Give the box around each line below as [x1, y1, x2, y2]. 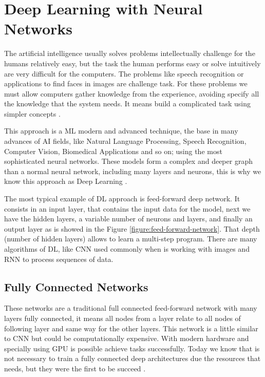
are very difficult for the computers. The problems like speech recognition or [4, 68, 244, 79]
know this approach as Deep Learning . [4, 176, 127, 186]
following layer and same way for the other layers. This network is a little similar [4, 323, 258, 333]
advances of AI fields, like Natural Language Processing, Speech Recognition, [4, 136, 247, 146]
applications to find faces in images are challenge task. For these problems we [4, 78, 248, 89]
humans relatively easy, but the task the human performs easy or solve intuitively [4, 58, 261, 68]
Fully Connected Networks [4, 278, 148, 294]
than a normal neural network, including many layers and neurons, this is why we [4, 165, 261, 176]
